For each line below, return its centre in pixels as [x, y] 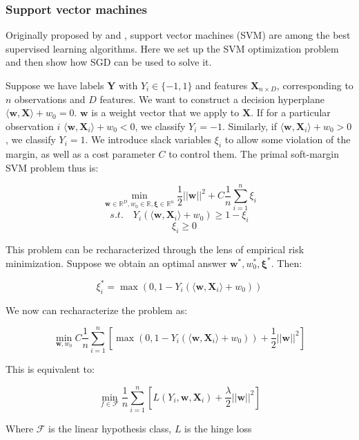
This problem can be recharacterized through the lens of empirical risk [155, 249]
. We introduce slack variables [148, 139]
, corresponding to [315, 85]
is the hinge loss [218, 428]
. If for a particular [291, 112]
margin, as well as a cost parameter [80, 154]
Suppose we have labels [55, 85]
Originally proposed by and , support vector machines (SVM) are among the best [178, 35]
